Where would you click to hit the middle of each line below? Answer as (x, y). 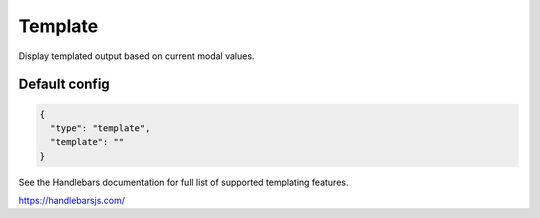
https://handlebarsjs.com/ (71, 201)
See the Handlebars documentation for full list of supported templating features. (183, 182)
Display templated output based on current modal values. (136, 56)
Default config (64, 84)
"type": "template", (100, 128)
